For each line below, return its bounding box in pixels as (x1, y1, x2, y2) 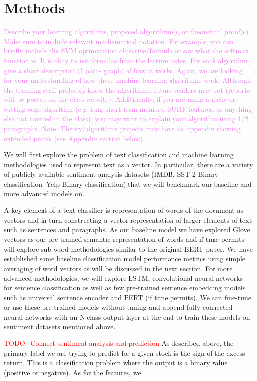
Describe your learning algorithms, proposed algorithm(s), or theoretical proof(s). (4, 26, 251, 37)
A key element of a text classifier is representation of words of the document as (4, 205, 243, 215)
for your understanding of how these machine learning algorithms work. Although (4, 75, 251, 85)
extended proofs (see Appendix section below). (4, 133, 145, 143)
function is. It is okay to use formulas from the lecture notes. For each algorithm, (4, 55, 250, 65)
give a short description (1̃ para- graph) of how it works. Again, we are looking (4, 65, 243, 75)
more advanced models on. (4, 188, 84, 198)
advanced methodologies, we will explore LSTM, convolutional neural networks (4, 273, 243, 283)
